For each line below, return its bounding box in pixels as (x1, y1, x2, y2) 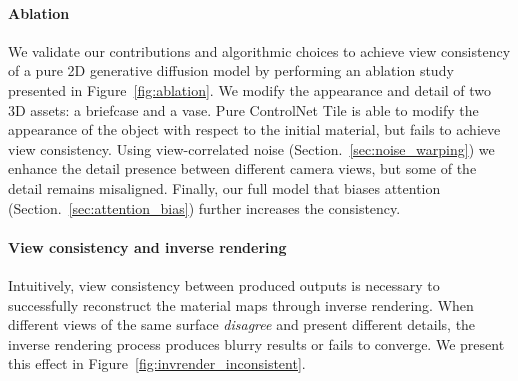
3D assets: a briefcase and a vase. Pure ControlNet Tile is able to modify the (8, 99, 479, 120)
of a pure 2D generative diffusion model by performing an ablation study (8, 60, 454, 81)
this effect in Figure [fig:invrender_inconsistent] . (8, 353, 306, 374)
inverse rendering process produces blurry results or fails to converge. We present (8, 333, 505, 354)
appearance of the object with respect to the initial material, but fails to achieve (8, 119, 501, 140)
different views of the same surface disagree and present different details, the (8, 314, 476, 335)
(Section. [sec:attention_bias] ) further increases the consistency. (8, 197, 401, 218)
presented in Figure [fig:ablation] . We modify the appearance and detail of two (8, 79, 492, 100)
